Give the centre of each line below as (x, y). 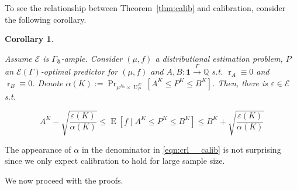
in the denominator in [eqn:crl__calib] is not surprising (181, 149)
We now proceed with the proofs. (64, 180)
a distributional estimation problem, (219, 58)
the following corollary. (46, 19)
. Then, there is (240, 82)
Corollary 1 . (29, 39)
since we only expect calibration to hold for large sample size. (115, 161)
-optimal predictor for (79, 71)
